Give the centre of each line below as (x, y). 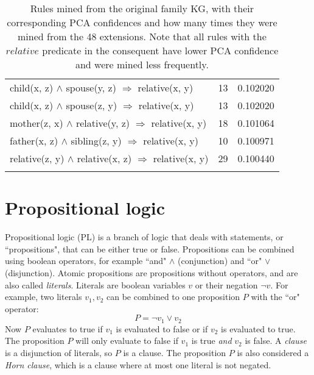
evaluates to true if (68, 328)
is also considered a (273, 352)
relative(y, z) (103, 123)
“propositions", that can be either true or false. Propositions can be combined (150, 248)
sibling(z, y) (96, 141)
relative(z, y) (37, 158)
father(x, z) (34, 141)
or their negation (226, 284)
